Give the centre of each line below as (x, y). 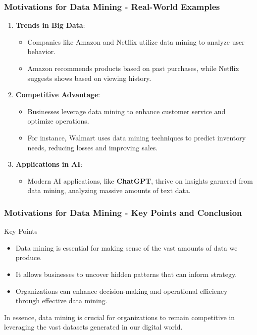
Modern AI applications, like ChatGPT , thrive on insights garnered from (140, 180)
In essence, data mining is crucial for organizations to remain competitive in (119, 317)
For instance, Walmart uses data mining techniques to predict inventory (137, 137)
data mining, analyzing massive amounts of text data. (109, 190)
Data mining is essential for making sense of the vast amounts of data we (127, 247)
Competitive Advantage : (58, 95)
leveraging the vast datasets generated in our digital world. (93, 327)
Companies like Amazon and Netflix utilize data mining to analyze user (136, 41)
